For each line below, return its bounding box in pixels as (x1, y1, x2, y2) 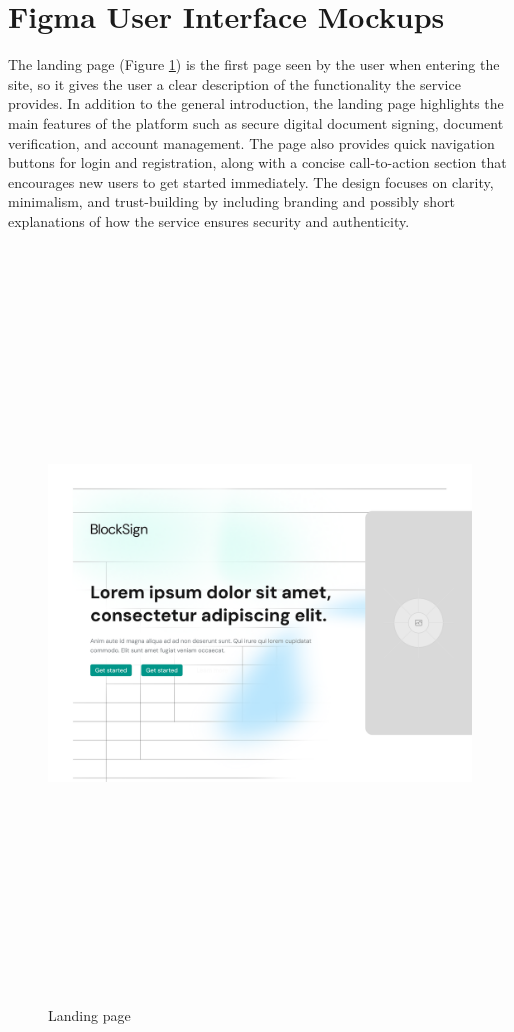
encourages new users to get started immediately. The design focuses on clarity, (8, 171, 494, 192)
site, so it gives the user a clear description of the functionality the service (8, 73, 461, 94)
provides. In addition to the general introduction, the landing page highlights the (8, 93, 504, 114)
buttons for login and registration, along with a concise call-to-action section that (8, 152, 507, 173)
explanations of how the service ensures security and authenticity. (8, 210, 410, 231)
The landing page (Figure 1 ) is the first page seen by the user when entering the (8, 54, 500, 75)
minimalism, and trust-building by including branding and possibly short (8, 191, 456, 212)
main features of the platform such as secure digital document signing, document (8, 112, 504, 133)
